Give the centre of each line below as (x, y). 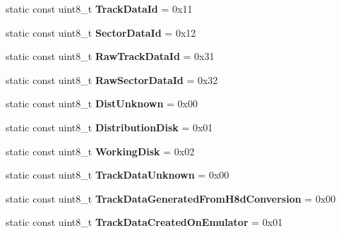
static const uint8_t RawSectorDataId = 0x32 (112, 79)
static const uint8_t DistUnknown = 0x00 (102, 103)
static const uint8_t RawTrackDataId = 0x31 (110, 56)
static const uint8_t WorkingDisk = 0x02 (100, 151)
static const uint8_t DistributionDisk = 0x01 (109, 127)
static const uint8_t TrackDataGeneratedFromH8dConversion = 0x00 (171, 198)
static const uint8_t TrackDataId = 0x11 (99, 8)
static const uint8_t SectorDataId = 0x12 (101, 32)
